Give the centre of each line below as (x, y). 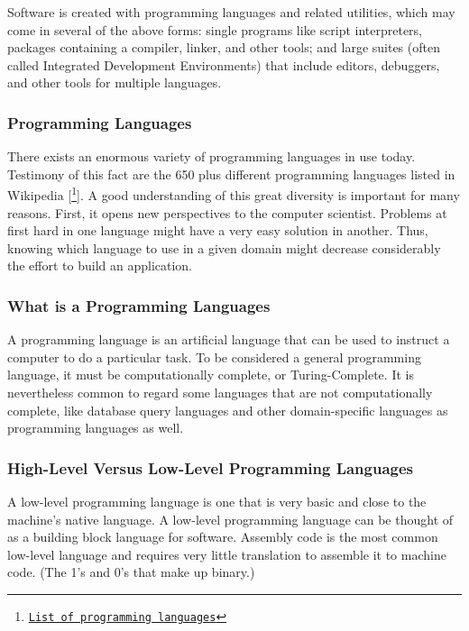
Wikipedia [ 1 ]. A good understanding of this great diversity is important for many (234, 194)
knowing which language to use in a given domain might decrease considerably (224, 247)
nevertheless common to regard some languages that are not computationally (220, 392)
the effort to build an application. (100, 265)
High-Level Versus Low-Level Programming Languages (211, 467)
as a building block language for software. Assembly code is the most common (223, 537)
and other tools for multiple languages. (115, 82)
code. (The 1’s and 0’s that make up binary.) (131, 572)
